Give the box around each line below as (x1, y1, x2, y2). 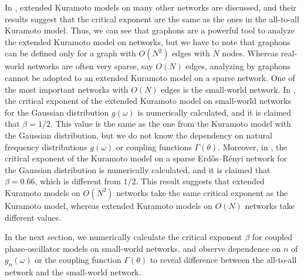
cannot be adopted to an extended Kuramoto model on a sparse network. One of (5, 71, 295, 83)
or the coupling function (35, 254, 121, 266)
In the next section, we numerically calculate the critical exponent (5, 231, 242, 243)
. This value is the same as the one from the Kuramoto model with (50, 117, 291, 130)
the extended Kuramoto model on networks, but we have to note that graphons (5, 35, 291, 48)
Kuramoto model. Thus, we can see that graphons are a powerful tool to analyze (5, 24, 295, 36)
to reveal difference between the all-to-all (150, 254, 297, 266)
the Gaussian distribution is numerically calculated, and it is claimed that (5, 163, 271, 176)
